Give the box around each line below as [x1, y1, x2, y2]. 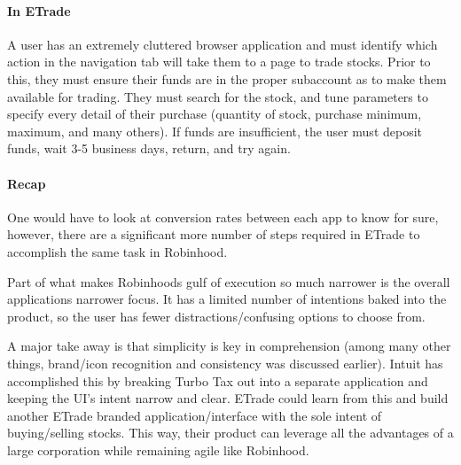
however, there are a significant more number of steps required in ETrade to [7, 225, 420, 244]
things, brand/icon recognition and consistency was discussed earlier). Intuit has [7, 353, 443, 372]
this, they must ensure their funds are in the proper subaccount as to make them [7, 69, 447, 88]
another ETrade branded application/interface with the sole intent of [7, 406, 382, 424]
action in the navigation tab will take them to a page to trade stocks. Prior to [7, 52, 431, 71]
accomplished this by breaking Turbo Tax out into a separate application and [7, 371, 428, 390]
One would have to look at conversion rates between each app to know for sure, [7, 207, 439, 226]
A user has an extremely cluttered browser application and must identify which [7, 35, 438, 53]
